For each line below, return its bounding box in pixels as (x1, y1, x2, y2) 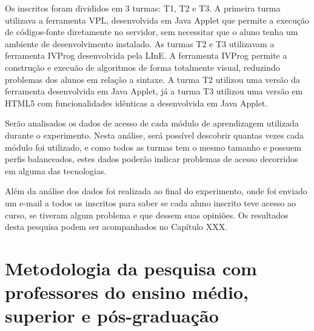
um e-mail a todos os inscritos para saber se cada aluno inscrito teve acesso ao (5, 196, 296, 209)
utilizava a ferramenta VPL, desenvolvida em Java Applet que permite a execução (5, 13, 310, 26)
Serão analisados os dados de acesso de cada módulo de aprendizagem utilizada (5, 117, 299, 129)
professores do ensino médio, (5, 280, 249, 304)
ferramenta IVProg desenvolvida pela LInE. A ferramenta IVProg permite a (5, 49, 287, 62)
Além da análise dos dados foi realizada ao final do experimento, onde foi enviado (5, 185, 307, 197)
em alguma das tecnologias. (5, 164, 107, 177)
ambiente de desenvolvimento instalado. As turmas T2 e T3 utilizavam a (5, 37, 275, 50)
